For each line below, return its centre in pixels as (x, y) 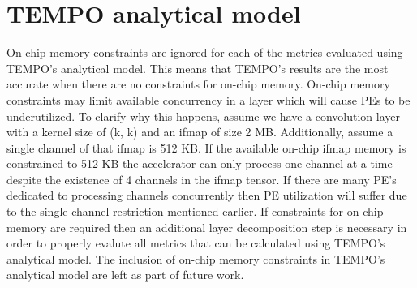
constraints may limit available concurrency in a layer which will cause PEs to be (208, 99)
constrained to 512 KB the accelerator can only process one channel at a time (200, 163)
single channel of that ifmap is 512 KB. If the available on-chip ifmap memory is (206, 147)
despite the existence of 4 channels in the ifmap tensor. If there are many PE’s (202, 179)
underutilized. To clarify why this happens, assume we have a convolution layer (203, 116)
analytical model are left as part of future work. (125, 275)
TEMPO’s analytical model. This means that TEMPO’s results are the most (198, 68)
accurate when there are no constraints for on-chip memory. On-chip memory (198, 84)
